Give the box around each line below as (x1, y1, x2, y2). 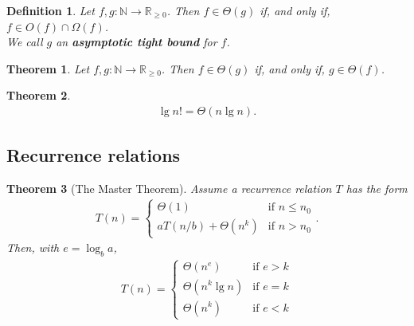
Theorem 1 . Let (6, 60, 90, 77)
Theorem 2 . (6, 87, 71, 104)
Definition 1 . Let (6, 2, 95, 18)
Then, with (6, 239, 60, 256)
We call (6, 33, 43, 50)
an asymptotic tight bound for (56, 33, 217, 50)
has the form (346, 180, 408, 197)
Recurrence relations (6, 143, 181, 167)
